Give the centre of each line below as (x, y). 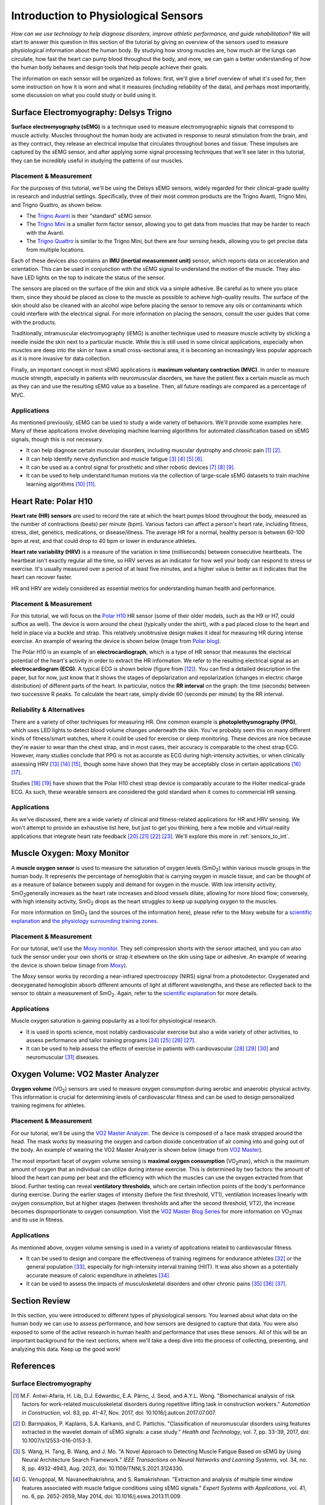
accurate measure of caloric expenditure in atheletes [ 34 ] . (98, 1275)
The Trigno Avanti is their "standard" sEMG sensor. (89, 216)
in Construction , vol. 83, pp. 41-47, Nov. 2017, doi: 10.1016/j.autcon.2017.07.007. (119, 1412)
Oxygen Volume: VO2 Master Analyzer (85, 1074)
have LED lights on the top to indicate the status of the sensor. (88, 278)
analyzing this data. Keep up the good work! (66, 1349)
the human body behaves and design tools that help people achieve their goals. (110, 67)
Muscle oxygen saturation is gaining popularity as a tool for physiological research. (114, 1021)
